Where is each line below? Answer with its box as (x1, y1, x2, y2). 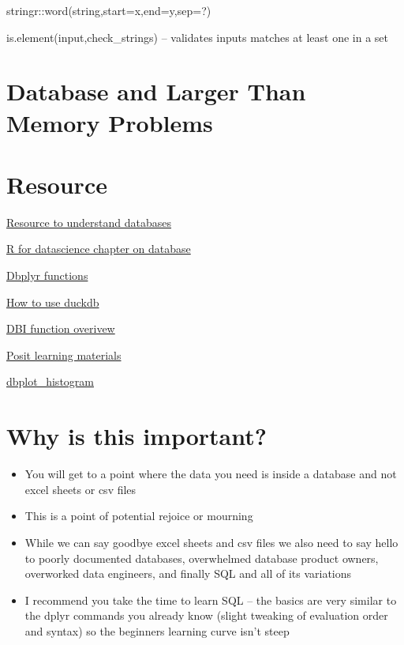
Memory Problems (6, 106, 213, 138)
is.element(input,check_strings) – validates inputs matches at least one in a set (6, 28, 388, 45)
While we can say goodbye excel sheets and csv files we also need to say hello (24, 534, 398, 550)
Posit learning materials (6, 346, 122, 363)
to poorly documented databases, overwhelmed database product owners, (24, 549, 379, 566)
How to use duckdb (6, 293, 99, 310)
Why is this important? (6, 420, 267, 452)
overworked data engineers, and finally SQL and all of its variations (24, 565, 352, 582)
